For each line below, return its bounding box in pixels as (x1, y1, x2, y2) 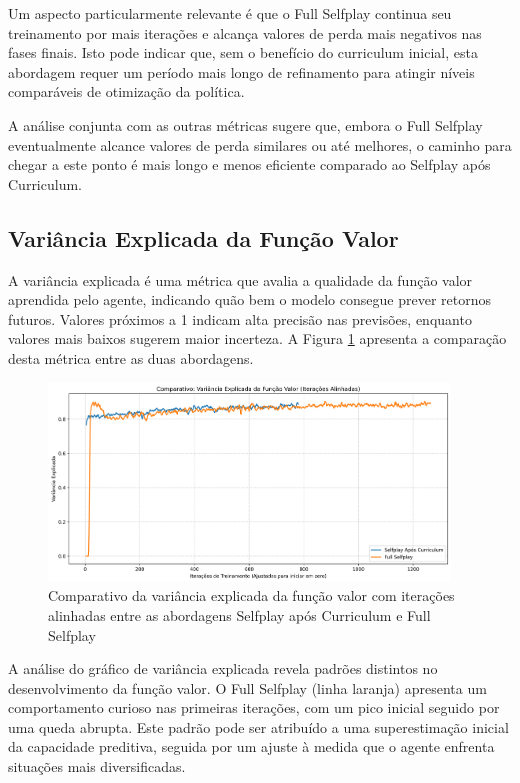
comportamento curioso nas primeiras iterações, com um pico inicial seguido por (8, 697, 500, 718)
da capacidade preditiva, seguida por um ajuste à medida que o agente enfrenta (8, 736, 495, 757)
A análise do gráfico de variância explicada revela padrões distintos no (8, 658, 438, 679)
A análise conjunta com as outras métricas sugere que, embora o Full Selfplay (8, 114, 483, 135)
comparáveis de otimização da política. (8, 81, 245, 102)
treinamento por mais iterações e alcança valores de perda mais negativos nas (8, 22, 482, 43)
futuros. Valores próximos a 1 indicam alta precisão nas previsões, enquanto (8, 308, 472, 329)
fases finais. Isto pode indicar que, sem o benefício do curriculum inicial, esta (8, 42, 478, 63)
